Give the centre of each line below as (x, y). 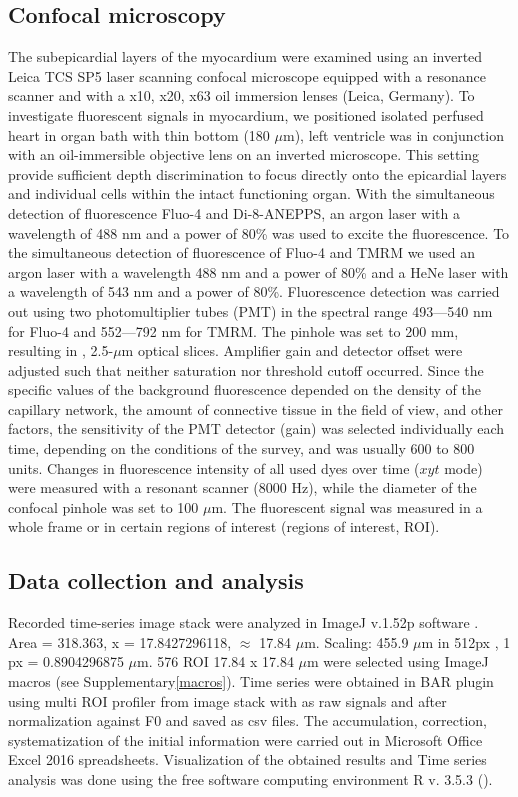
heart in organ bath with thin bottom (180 (139, 134)
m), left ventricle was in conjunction (393, 134)
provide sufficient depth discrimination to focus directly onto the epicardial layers (257, 173)
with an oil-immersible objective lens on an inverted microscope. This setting (244, 154)
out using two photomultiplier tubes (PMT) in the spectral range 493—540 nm (250, 310)
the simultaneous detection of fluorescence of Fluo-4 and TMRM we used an (241, 252)
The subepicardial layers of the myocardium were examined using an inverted (245, 56)
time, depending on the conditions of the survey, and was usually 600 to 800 (241, 448)
